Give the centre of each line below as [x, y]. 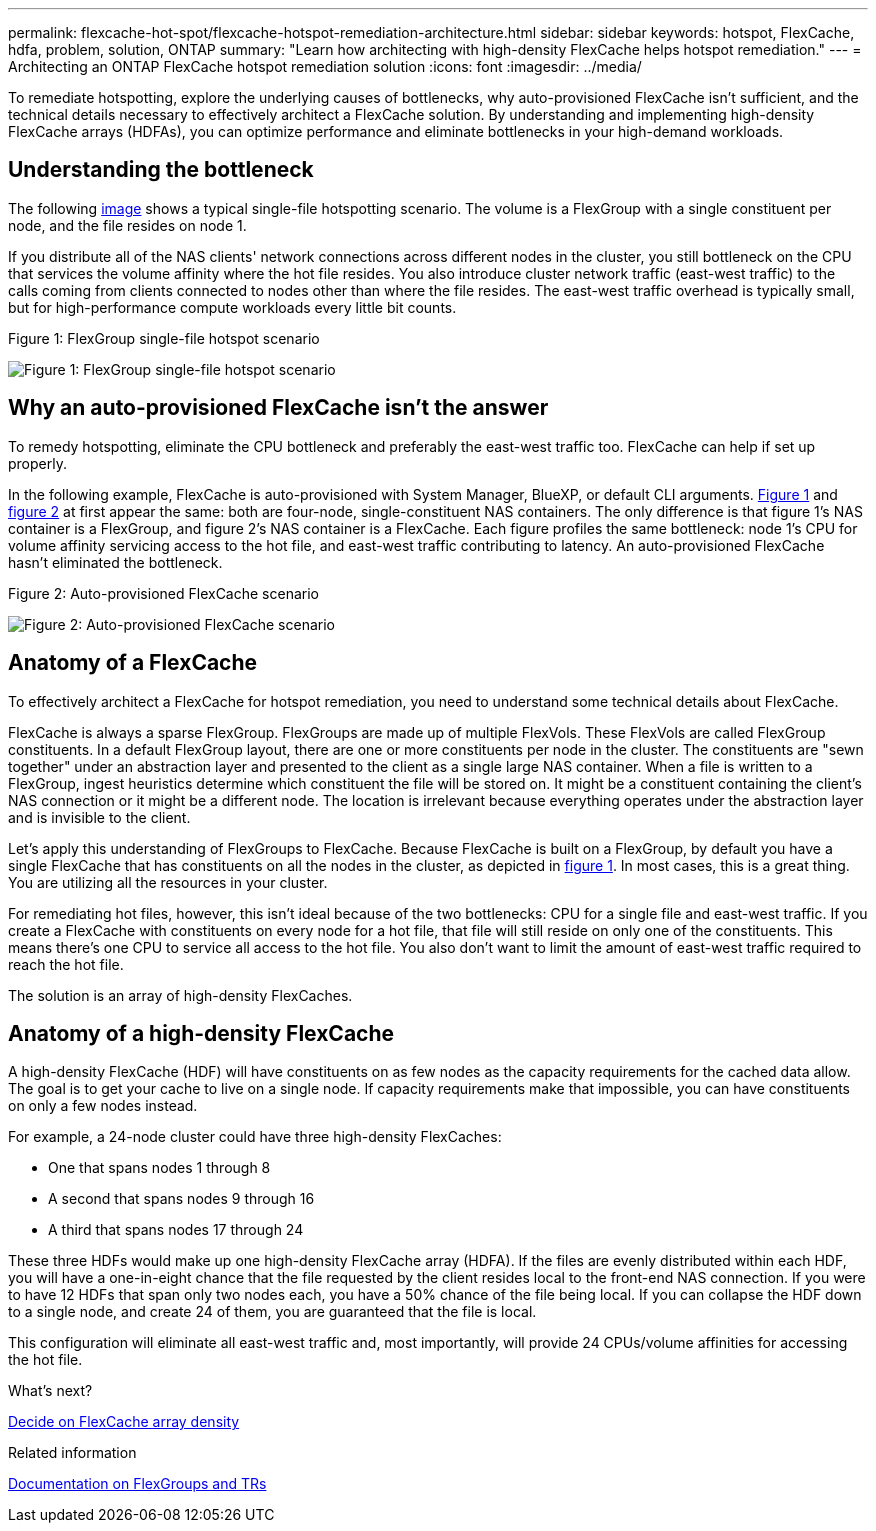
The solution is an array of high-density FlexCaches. [180, 995]
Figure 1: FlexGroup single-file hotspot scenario [164, 338]
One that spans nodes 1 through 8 [159, 1168]
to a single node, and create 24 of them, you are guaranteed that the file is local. [272, 1312]
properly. [37, 463]
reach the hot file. [66, 964]
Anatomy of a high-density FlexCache [201, 1033]
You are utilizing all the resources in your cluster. [168, 882]
